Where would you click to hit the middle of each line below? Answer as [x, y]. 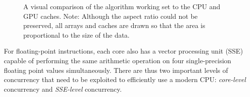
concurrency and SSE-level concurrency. [63, 89]
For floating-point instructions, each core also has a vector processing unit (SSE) [124, 51]
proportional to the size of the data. [77, 35]
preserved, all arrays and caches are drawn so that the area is [114, 25]
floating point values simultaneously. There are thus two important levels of [116, 70]
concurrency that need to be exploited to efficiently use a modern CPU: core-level [125, 79]
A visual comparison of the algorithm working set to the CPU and [122, 6]
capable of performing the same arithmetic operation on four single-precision [118, 60]
